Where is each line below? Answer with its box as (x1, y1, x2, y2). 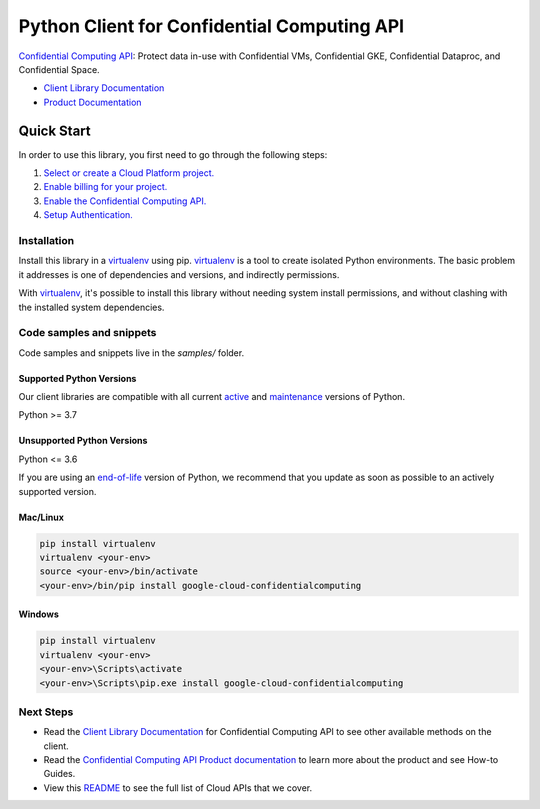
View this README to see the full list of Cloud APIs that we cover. (43, 781, 313, 794)
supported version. (18, 485, 97, 497)
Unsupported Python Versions (18, 435, 148, 447)
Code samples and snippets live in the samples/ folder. (18, 346, 245, 359)
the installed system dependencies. (18, 301, 165, 313)
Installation (18, 233, 75, 247)
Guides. (43, 768, 76, 780)
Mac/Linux (18, 511, 65, 523)
